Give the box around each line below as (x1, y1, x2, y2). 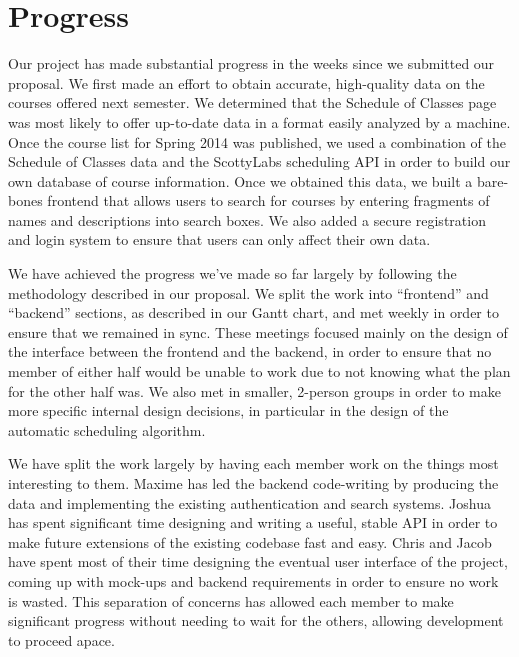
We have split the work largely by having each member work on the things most (8, 453, 499, 474)
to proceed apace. (8, 629, 115, 650)
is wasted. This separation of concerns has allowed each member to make (8, 590, 454, 611)
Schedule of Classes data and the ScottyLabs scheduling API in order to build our (8, 151, 511, 172)
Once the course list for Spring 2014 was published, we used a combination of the (8, 131, 506, 152)
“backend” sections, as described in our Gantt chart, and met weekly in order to (8, 302, 499, 323)
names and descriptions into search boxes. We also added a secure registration (8, 209, 486, 230)
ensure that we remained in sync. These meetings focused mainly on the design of (8, 321, 508, 342)
